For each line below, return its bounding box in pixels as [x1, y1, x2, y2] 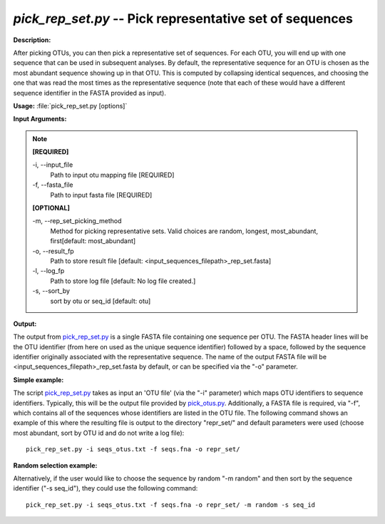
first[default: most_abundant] [50, 237, 136, 245]
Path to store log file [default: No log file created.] [50, 277, 196, 285]
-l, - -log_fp [32, 267, 65, 275]
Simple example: [13, 375, 64, 384]
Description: [13, 36, 51, 44]
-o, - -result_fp [32, 247, 74, 255]
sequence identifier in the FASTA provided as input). [13, 88, 167, 97]
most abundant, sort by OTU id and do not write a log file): [13, 428, 185, 437]
